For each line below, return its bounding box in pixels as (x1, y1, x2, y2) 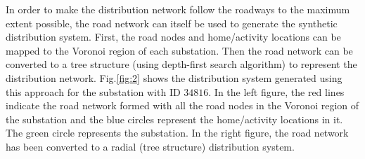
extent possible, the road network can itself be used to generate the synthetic (6, 15, 338, 30)
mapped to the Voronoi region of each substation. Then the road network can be (6, 43, 353, 57)
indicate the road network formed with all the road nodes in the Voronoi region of (6, 98, 359, 113)
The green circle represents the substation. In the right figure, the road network (6, 125, 349, 140)
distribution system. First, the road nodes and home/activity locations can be (6, 29, 341, 44)
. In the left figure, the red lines (208, 84, 345, 99)
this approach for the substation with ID (6, 84, 181, 99)
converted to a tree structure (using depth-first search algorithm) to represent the (6, 57, 357, 71)
